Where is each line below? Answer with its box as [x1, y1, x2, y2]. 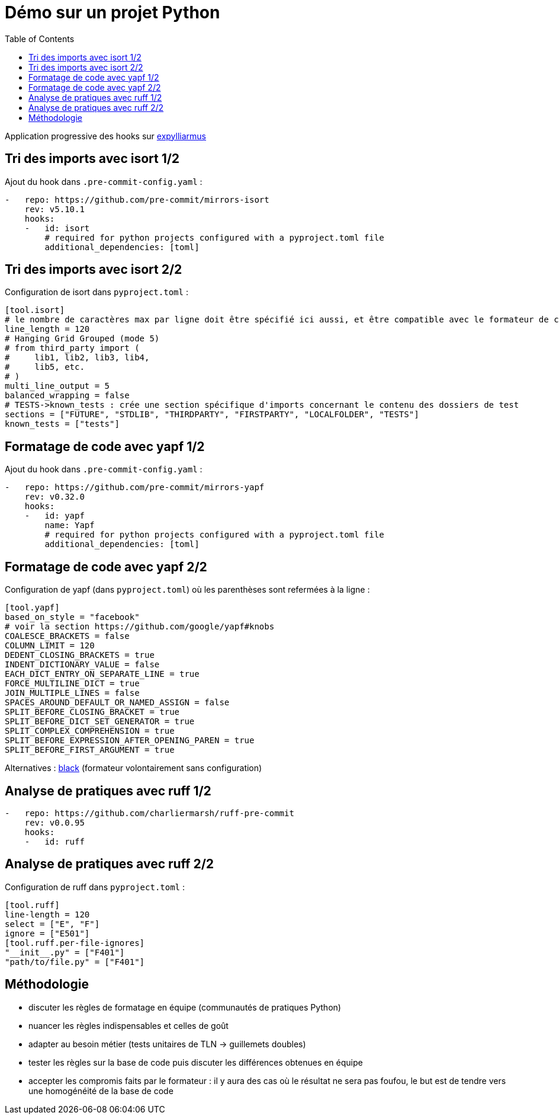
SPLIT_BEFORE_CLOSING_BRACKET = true [5, 707, 180, 717]
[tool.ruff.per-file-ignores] [5, 938, 145, 948]
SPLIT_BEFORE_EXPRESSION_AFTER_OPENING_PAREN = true [5, 736, 255, 746]
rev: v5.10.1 [24, 204, 85, 214]
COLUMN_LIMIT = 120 [5, 641, 95, 651]
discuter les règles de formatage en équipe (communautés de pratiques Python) [28, 1002, 341, 1012]
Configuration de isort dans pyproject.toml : [5, 287, 188, 298]
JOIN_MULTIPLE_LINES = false [5, 688, 140, 698]
